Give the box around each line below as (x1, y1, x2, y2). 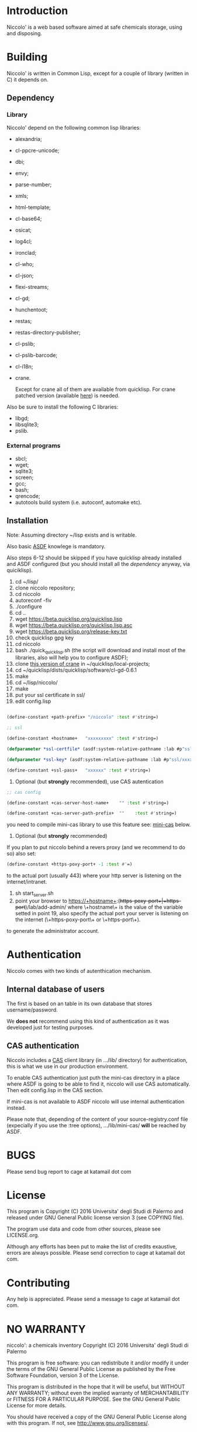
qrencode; (15, 492, 40, 500)
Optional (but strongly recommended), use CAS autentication (15, 778, 164, 785)
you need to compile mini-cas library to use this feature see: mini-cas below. (6, 821, 191, 828)
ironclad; (15, 249, 37, 256)
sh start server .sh (15, 889, 54, 898)
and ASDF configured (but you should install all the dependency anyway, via (6, 560, 191, 567)
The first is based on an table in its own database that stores (6, 1000, 153, 1007)
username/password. (6, 1006, 58, 1013)
